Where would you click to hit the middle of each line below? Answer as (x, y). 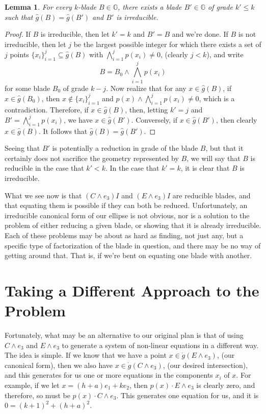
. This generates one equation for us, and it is (188, 395)
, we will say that (214, 158)
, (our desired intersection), (205, 365)
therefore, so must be (37, 395)
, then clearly (236, 119)
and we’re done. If (200, 34)
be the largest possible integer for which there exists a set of (167, 44)
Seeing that (22, 148)
